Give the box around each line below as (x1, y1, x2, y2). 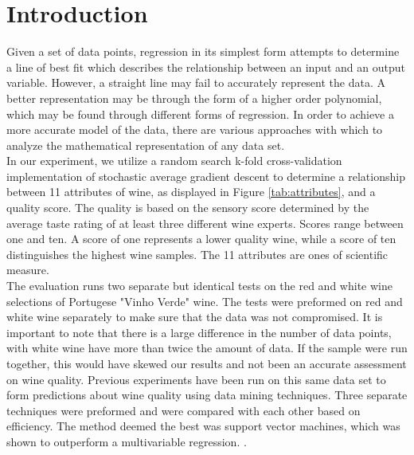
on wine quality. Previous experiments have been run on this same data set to (6, 371, 386, 387)
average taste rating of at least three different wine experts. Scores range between (6, 214, 404, 231)
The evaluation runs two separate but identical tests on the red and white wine (6, 277, 393, 294)
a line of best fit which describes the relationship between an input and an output (6, 58, 405, 75)
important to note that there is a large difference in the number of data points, (6, 324, 392, 340)
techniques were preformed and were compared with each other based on (6, 402, 361, 418)
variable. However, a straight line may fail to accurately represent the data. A (6, 74, 385, 91)
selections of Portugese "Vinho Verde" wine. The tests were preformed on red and (6, 292, 403, 309)
